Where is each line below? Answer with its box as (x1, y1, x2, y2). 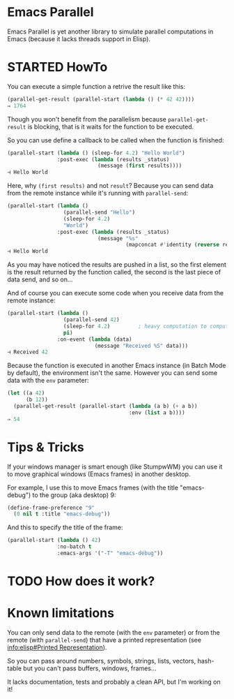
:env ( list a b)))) (128, 409, 186, 416)
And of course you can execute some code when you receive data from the (7, 289, 224, 297)
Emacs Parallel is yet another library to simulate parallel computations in (7, 27, 214, 36)
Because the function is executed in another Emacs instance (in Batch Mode (7, 361, 226, 370)
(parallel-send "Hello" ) (63, 209, 136, 216)
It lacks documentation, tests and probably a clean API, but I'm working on (7, 678, 221, 686)
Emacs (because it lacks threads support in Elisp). (7, 34, 151, 43)
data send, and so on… (7, 275, 73, 284)
